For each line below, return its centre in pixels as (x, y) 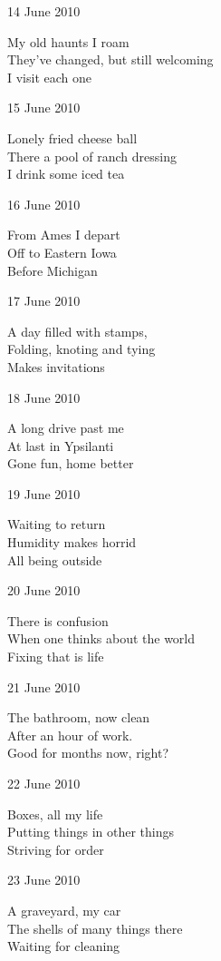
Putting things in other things (91, 832)
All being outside (55, 559)
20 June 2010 (44, 590)
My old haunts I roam (68, 41)
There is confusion (58, 620)
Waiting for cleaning (64, 946)
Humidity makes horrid (72, 542)
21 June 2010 (44, 686)
